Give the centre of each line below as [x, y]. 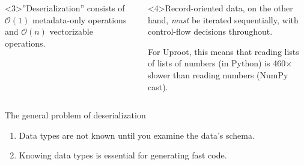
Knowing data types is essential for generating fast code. [123, 155]
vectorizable [71, 31]
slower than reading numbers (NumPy [218, 74]
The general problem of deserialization [75, 115]
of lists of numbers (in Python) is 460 [217, 63]
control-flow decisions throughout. [210, 31]
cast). [158, 86]
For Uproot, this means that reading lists [223, 51]
